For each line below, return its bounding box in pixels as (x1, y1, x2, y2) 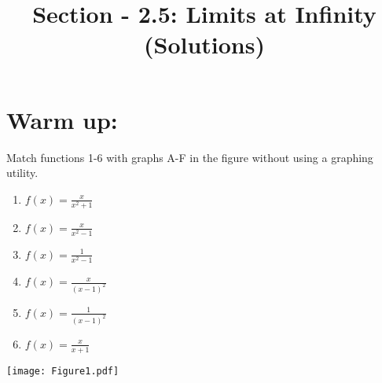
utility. (6, 164, 39, 181)
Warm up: (6, 103, 118, 135)
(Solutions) (143, 28, 265, 61)
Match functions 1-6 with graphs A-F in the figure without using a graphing (6, 149, 373, 165)
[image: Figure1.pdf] (6, 365, 119, 377)
